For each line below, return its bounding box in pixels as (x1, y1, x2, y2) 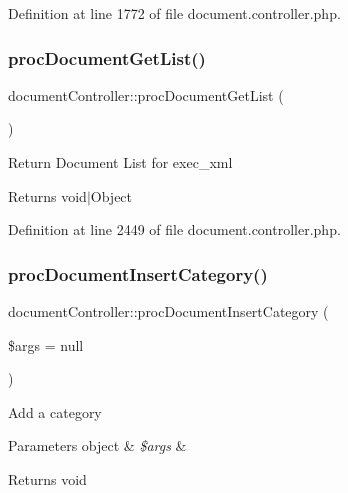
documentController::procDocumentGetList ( (8, 84, 284, 105)
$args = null (8, 334, 84, 355)
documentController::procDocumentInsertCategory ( (8, 301, 329, 321)
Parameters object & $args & (8, 435, 187, 456)
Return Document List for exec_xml (8, 152, 233, 172)
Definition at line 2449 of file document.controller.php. (8, 219, 341, 240)
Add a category (8, 401, 102, 422)
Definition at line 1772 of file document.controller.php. (8, 3, 341, 23)
